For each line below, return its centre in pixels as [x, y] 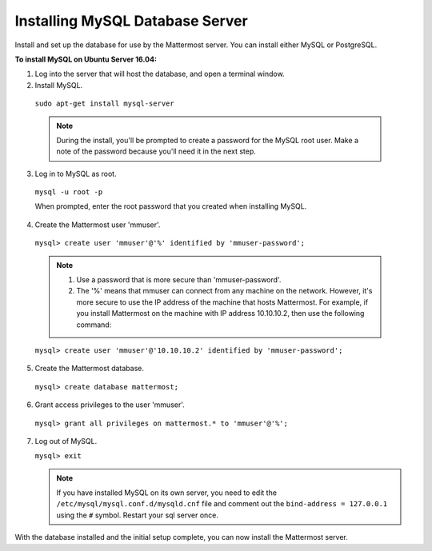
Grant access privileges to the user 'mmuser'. [110, 405]
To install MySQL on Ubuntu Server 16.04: [86, 59]
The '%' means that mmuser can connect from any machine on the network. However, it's [224, 291]
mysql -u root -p [69, 192]
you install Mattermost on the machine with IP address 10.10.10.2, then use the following [220, 313]
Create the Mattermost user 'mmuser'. [98, 225]
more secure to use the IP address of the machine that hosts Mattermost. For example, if [222, 302]
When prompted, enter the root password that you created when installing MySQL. [171, 206]
